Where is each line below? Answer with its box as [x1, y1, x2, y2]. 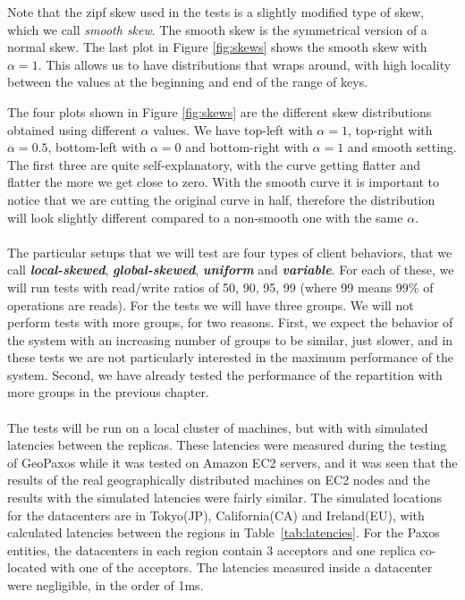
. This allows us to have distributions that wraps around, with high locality [38, 55, 452, 73]
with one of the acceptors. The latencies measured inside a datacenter [50, 558, 433, 577]
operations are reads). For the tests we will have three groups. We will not [7, 295, 414, 314]
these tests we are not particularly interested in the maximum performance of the [7, 348, 454, 367]
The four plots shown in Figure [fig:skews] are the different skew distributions [7, 102, 432, 121]
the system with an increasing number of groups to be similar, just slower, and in [7, 330, 453, 349]
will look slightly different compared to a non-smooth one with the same [7, 207, 403, 226]
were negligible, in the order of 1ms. [7, 576, 204, 594]
